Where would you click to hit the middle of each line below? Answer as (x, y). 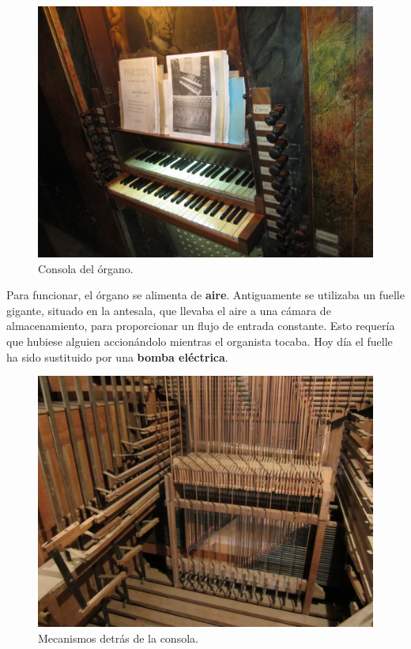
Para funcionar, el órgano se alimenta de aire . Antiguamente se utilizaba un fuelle (205, 295)
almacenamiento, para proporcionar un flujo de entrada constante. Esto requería (201, 326)
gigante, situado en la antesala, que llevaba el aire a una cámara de (169, 310)
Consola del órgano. (86, 268)
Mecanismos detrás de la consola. (118, 638)
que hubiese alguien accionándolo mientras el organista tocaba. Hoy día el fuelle (200, 341)
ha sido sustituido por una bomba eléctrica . (117, 356)
